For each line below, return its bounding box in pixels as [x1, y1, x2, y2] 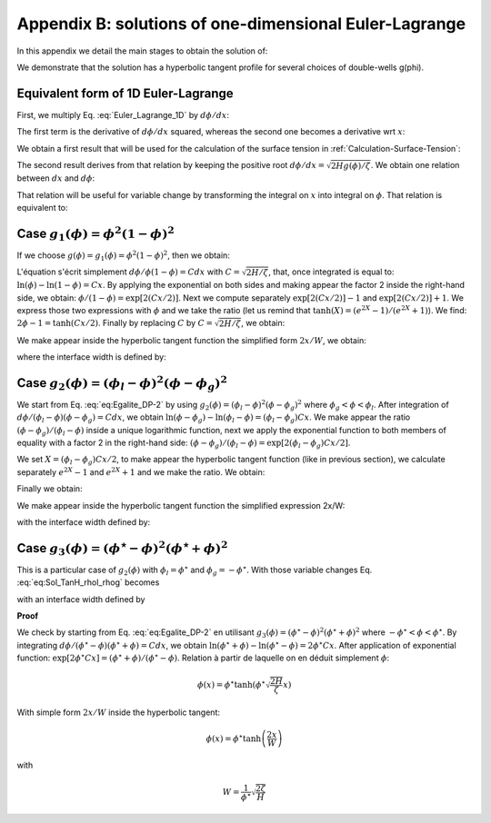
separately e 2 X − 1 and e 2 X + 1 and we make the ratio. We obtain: [16, 466, 266, 477]
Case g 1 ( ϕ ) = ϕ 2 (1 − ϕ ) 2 [16, 223, 175, 243]
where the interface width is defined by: [16, 351, 167, 362]
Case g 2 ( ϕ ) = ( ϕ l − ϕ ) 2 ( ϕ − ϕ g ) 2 [16, 372, 227, 392]
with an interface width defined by [16, 593, 145, 604]
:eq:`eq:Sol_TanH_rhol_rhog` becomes [16, 577, 160, 588]
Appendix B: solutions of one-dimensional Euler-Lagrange [16, 14, 466, 34]
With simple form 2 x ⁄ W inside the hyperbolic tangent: [16, 707, 220, 718]
